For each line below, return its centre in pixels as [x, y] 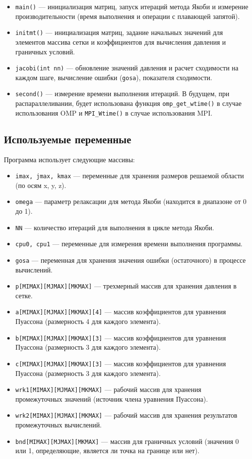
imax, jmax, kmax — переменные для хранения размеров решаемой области [130, 176]
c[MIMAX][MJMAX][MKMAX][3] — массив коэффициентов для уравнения [121, 363]
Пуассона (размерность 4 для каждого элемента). [88, 321]
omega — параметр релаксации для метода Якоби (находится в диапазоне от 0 [131, 201]
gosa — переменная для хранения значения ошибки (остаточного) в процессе [131, 260]
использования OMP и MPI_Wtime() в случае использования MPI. [114, 112]
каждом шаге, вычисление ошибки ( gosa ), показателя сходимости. [114, 77]
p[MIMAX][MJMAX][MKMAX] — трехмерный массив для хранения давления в [126, 286]
